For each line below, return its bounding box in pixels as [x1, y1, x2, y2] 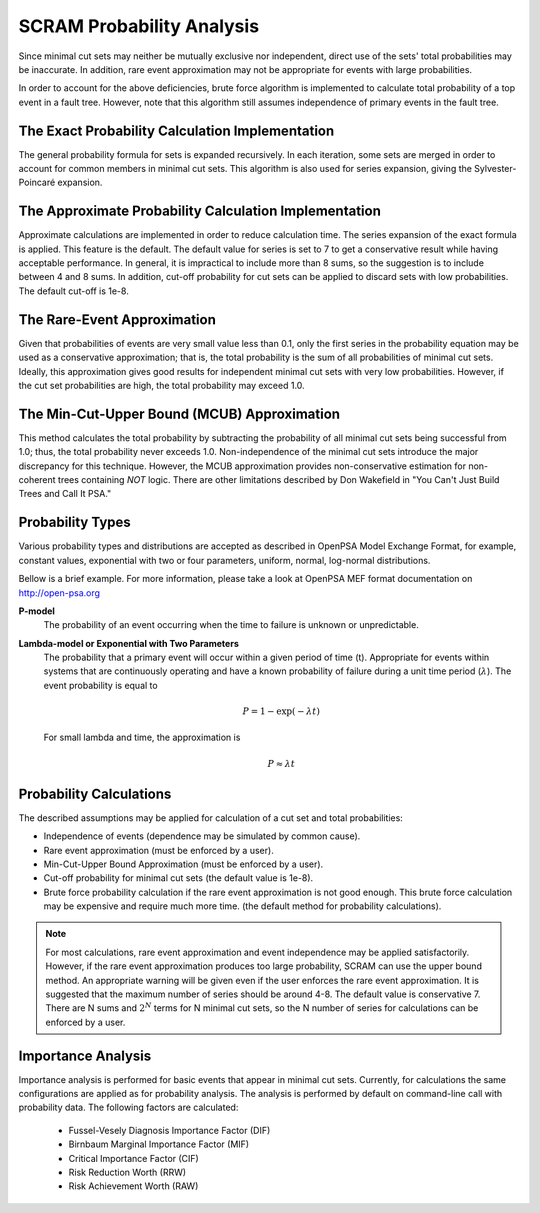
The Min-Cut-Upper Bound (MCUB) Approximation [18, 405, 340, 422]
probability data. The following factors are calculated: [18, 1101, 239, 1114]
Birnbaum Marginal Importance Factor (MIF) [68, 1138, 250, 1150]
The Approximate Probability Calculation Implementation [18, 203, 382, 220]
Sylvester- [473, 163, 517, 175]
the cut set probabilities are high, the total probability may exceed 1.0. [18, 379, 305, 391]
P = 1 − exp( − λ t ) [242, 706, 320, 717]
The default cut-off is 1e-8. [18, 285, 129, 297]
